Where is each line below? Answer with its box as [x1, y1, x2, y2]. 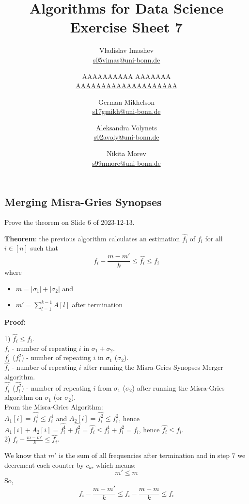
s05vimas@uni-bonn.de [93, 54, 160, 64]
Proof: [4, 317, 26, 327]
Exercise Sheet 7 [70, 17, 183, 37]
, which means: [92, 459, 136, 470]
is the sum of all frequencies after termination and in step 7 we [59, 450, 246, 460]
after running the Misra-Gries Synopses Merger [83, 362, 223, 372]
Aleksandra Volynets [96, 122, 157, 132]
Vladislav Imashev [99, 45, 154, 55]
